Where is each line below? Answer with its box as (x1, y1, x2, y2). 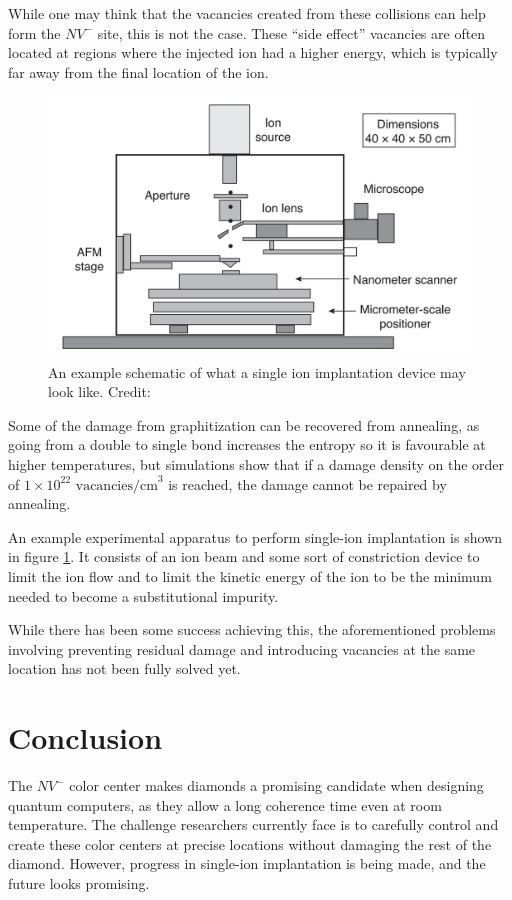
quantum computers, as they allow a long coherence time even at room (8, 794, 442, 815)
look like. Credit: (48, 381, 151, 402)
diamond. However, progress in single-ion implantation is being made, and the (8, 853, 486, 874)
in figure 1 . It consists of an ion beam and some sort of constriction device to (8, 546, 480, 567)
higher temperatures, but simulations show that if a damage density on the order (8, 454, 505, 475)
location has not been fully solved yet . (8, 658, 241, 679)
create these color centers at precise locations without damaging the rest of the (8, 833, 492, 854)
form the (8, 22, 61, 43)
